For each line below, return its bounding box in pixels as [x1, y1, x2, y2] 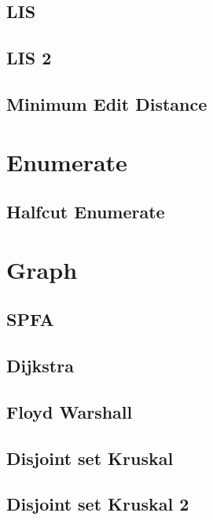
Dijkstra [6, 353, 74, 378]
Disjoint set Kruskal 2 [6, 492, 189, 516]
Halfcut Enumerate [6, 200, 165, 224]
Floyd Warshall [6, 399, 133, 423]
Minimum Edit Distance [6, 91, 207, 115]
